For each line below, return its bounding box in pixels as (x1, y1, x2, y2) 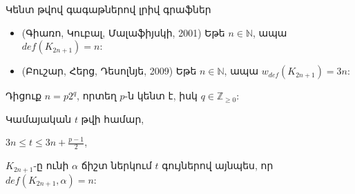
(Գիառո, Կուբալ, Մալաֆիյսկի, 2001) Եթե (21, 25, 225, 39)
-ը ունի (33, 158, 69, 173)
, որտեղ (77, 88, 117, 103)
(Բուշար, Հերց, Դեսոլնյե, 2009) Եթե (21, 64, 197, 78)
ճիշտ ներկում (81, 158, 152, 173)
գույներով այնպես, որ (162, 158, 274, 173)
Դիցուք (6, 88, 42, 103)
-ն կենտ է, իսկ (124, 88, 198, 103)
